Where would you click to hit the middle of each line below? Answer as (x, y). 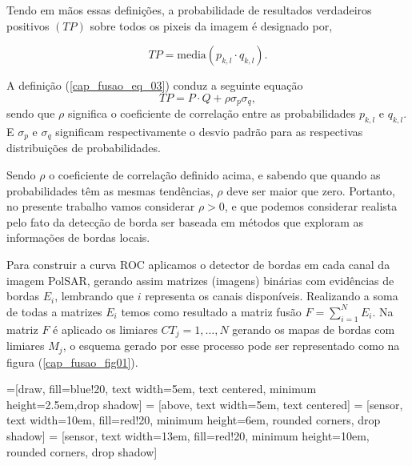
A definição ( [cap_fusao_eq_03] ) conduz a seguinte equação (155, 85)
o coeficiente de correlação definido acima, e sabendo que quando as (215, 175)
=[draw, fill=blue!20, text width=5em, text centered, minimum (162, 389)
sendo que (31, 113)
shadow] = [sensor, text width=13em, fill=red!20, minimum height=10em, (188, 435)
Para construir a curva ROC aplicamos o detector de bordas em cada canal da (198, 265)
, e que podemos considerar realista (311, 206)
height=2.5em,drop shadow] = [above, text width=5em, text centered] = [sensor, (205, 404)
